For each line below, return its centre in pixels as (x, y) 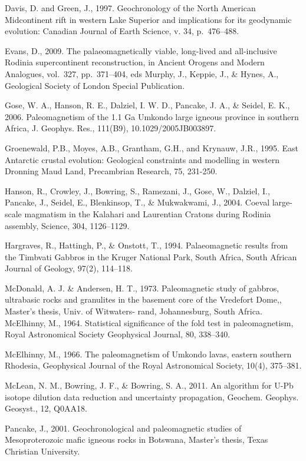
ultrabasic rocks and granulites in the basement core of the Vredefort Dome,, (143, 299)
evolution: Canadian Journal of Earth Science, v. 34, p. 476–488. (122, 31)
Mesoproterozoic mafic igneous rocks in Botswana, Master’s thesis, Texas (136, 440)
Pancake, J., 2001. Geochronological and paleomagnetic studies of (123, 428)
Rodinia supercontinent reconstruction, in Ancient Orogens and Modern (135, 62)
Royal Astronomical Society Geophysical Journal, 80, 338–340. (118, 334)
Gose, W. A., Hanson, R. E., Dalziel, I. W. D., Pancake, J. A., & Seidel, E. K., (147, 105)
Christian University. (42, 451)
